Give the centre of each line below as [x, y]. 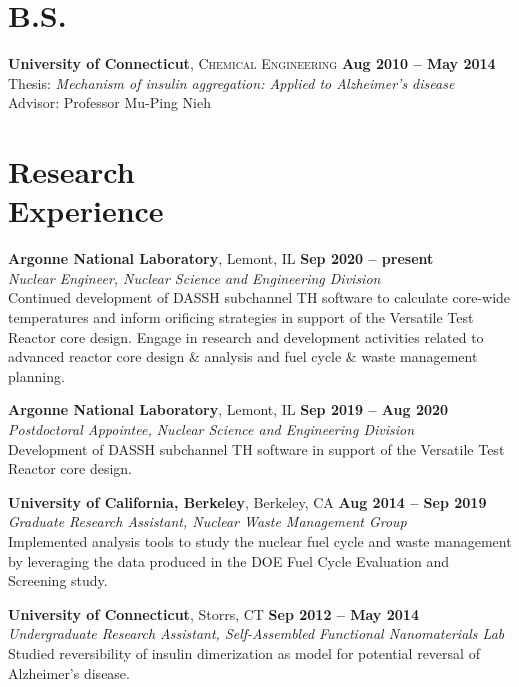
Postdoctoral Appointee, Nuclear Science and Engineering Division [211, 428]
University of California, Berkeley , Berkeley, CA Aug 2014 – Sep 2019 [247, 501]
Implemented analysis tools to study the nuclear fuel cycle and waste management [260, 540]
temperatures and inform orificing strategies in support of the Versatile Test [241, 317]
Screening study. [58, 580]
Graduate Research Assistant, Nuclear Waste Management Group [207, 521]
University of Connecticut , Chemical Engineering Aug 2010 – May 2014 [252, 63]
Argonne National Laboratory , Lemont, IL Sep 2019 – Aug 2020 [228, 409]
